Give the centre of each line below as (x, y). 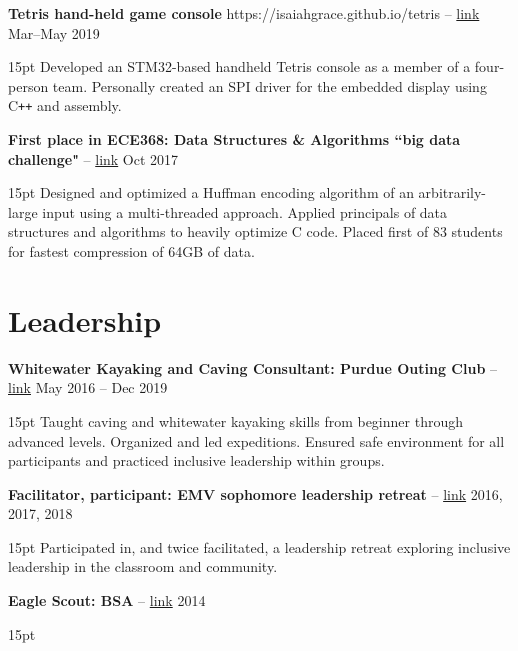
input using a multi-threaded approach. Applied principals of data (245, 211)
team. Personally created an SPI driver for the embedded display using (269, 85)
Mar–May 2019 (54, 32)
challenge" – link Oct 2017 (93, 158)
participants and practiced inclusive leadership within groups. (196, 460)
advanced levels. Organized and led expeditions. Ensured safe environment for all (256, 440)
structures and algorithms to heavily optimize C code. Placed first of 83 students (255, 231)
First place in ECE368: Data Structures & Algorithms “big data (234, 139)
